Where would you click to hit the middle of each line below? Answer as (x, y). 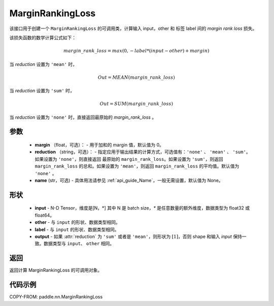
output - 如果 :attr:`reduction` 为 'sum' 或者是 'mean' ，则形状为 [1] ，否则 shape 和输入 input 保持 (138, 236)
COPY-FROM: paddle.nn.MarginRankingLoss (56, 297)
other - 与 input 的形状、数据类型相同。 (77, 222)
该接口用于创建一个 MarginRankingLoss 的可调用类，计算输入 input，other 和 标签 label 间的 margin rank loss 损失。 (133, 28)
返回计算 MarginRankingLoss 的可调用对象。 (56, 270)
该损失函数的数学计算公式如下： (43, 38)
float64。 (45, 215)
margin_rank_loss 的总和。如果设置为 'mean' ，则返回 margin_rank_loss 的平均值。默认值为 (137, 166)
